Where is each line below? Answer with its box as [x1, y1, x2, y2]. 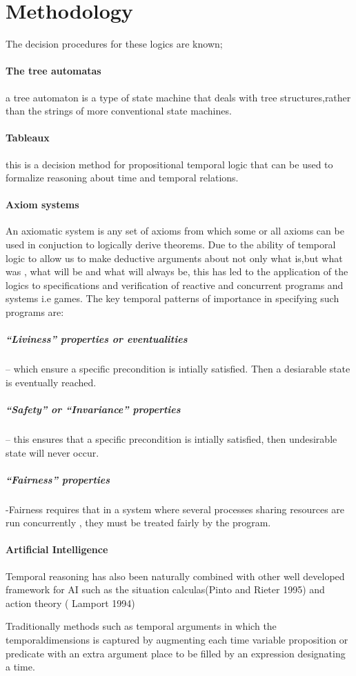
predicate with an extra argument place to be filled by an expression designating [6, 646, 346, 660]
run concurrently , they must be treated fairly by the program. [6, 515, 271, 530]
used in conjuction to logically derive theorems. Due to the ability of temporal [6, 237, 336, 252]
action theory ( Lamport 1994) [6, 595, 135, 610]
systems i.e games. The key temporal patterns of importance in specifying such [6, 291, 339, 306]
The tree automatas [6, 63, 101, 78]
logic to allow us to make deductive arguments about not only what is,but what [6, 250, 343, 265]
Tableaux [6, 130, 50, 145]
